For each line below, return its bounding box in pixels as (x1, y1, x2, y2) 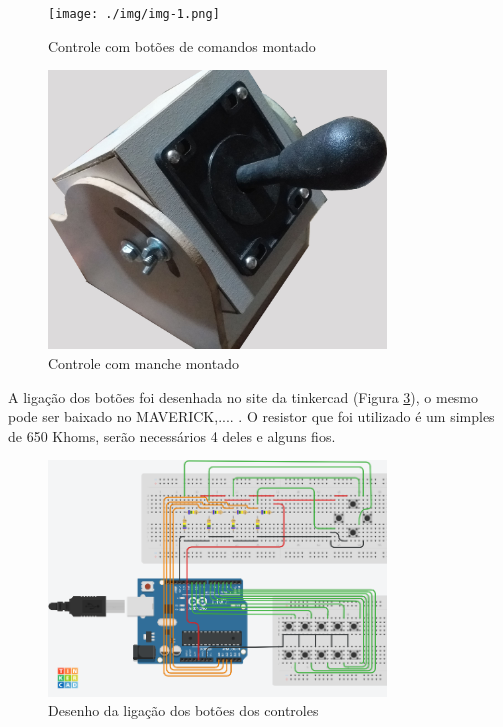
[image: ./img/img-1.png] (48, 7, 220, 21)
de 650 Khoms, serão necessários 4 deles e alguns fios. (8, 425, 336, 446)
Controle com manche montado (48, 353, 239, 374)
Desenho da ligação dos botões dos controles (48, 700, 319, 721)
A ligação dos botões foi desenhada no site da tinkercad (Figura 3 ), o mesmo (8, 386, 479, 407)
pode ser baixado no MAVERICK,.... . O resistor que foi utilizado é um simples (8, 406, 495, 427)
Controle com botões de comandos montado (48, 35, 316, 56)
